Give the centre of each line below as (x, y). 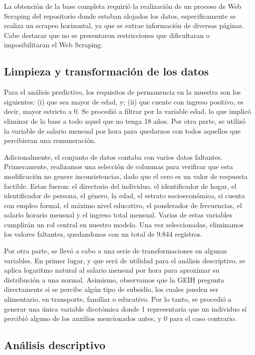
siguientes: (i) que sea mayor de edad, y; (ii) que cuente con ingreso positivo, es (124, 101)
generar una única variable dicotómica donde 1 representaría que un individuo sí (125, 308)
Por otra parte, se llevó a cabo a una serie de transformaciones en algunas (116, 251)
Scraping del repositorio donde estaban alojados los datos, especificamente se (120, 16)
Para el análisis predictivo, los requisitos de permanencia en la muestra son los (123, 92)
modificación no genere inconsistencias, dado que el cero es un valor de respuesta (126, 176)
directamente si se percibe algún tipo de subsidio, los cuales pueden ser (111, 289)
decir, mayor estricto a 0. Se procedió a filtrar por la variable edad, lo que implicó (127, 111)
